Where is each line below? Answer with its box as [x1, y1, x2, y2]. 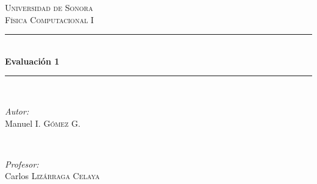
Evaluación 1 [5, 54, 60, 67]
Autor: [5, 104, 29, 117]
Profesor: [5, 157, 39, 170]
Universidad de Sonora [5, 1, 93, 13]
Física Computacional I [5, 13, 94, 26]
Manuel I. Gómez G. [5, 116, 80, 129]
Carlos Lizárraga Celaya [5, 169, 100, 182]
